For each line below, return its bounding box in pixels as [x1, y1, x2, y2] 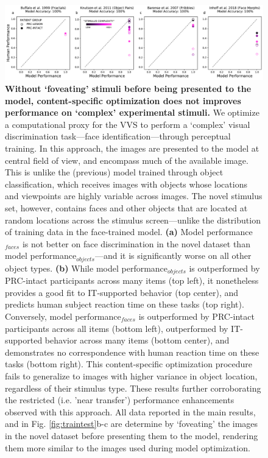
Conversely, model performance [5, 309, 121, 322]
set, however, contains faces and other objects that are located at [5, 201, 248, 214]
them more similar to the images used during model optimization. [5, 441, 250, 454]
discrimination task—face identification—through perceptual [5, 130, 231, 143]
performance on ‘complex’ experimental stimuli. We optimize [5, 106, 259, 119]
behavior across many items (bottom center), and [44, 334, 230, 347]
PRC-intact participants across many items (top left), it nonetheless [5, 274, 259, 287]
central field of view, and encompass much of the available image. [5, 153, 249, 166]
